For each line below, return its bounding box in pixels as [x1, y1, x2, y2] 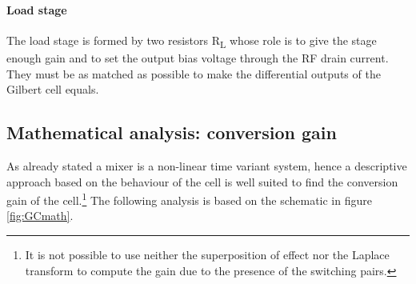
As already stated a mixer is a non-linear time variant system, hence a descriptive [6, 157, 407, 174]
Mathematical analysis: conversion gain [6, 120, 337, 145]
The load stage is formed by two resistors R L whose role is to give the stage [6, 31, 377, 50]
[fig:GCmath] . [6, 207, 74, 224]
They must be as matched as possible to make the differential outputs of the [6, 65, 381, 82]
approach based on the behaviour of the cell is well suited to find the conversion [6, 173, 398, 190]
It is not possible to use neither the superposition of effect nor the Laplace [25, 246, 390, 262]
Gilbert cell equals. [6, 81, 99, 98]
